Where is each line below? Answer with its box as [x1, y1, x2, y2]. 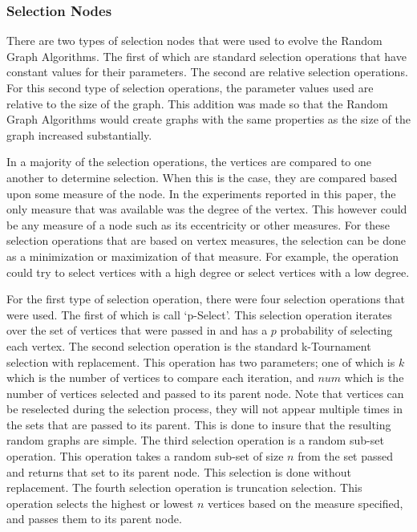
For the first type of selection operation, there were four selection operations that [6, 290, 405, 307]
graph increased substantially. [6, 126, 152, 143]
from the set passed [298, 448, 394, 465]
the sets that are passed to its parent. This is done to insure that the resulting [6, 416, 391, 433]
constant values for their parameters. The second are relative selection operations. [6, 63, 408, 80]
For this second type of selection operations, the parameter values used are [6, 79, 374, 95]
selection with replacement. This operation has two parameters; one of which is [6, 353, 395, 370]
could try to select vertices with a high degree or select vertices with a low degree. [6, 263, 410, 280]
